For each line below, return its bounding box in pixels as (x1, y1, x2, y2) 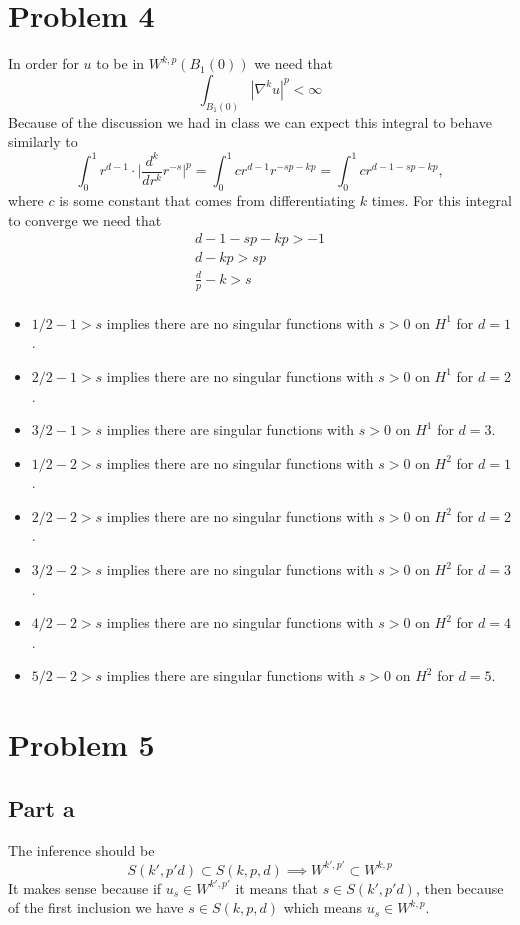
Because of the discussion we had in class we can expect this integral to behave (8, 111, 493, 132)
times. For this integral (371, 190, 512, 211)
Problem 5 (8, 724, 155, 765)
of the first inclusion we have (8, 897, 184, 918)
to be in (96, 53, 145, 74)
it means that (235, 877, 318, 898)
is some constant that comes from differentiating (59, 190, 356, 211)
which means (283, 897, 362, 918)
